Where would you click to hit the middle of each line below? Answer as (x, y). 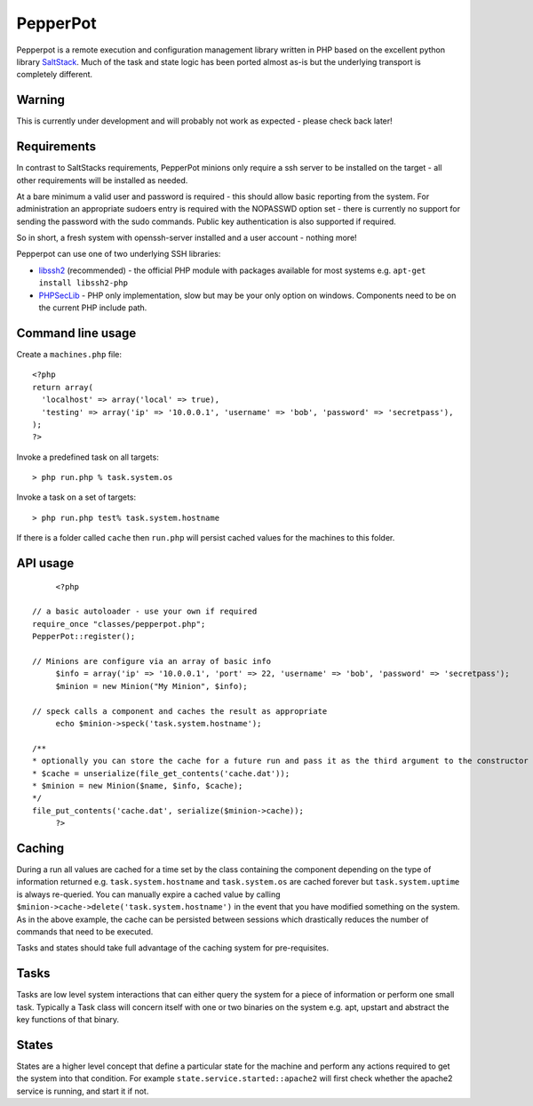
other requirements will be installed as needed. (102, 180)
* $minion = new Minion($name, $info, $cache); (138, 785)
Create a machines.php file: (69, 354)
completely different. (55, 75)
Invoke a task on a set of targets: (76, 497)
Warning (41, 100)
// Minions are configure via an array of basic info (151, 661)
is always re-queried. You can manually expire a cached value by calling (148, 894)
